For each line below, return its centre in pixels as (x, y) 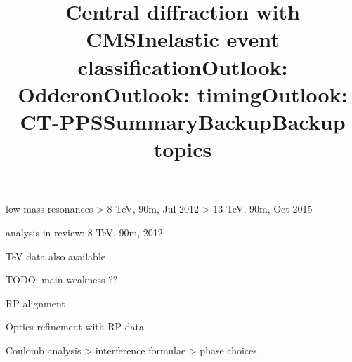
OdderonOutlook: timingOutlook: (183, 94)
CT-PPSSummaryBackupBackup (183, 121)
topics (183, 149)
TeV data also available (56, 256)
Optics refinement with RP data (75, 327)
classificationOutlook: (183, 66)
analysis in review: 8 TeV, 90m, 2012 (84, 232)
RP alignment (35, 303)
